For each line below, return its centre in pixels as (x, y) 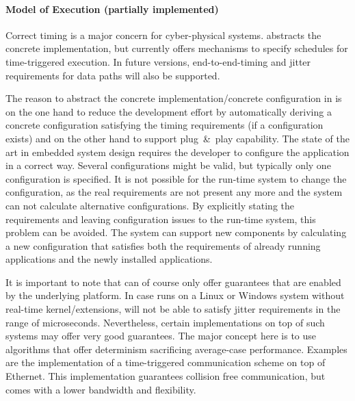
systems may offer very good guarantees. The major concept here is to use (161, 336)
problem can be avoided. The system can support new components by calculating (176, 232)
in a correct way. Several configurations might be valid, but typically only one (168, 165)
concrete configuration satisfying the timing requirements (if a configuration (165, 125)
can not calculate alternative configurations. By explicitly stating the (150, 205)
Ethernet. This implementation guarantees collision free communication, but (166, 376)
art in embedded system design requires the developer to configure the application (177, 152)
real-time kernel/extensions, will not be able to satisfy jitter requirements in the (173, 309)
